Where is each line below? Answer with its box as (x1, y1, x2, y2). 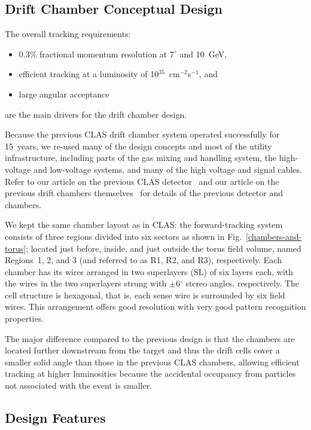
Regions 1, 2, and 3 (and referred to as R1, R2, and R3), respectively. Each (5, 254, 282, 266)
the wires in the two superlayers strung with (5, 277, 167, 289)
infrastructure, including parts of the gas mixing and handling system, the (5, 151, 277, 164)
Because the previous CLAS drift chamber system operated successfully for (5, 128, 280, 141)
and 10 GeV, (179, 47, 227, 60)
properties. (5, 312, 44, 325)
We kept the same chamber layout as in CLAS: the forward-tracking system (5, 218, 283, 231)
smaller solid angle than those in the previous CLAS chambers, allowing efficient (5, 355, 300, 368)
